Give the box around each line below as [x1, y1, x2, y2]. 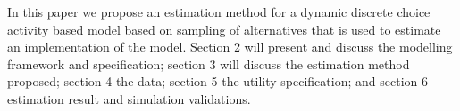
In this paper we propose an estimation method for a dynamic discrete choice [7, 3, 431, 20]
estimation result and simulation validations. [7, 89, 251, 107]
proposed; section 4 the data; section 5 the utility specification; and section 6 [7, 72, 428, 91]
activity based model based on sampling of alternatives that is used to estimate [7, 20, 441, 38]
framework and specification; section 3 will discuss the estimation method [7, 54, 410, 73]
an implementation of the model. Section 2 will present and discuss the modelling [7, 37, 453, 56]
